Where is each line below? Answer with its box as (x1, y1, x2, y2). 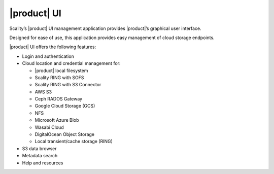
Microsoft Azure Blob (35, 117, 79, 123)
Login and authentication (22, 53, 75, 59)
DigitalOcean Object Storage (35, 131, 95, 137)
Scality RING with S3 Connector (35, 82, 101, 88)
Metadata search (22, 153, 58, 159)
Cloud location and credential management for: (22, 60, 121, 66)
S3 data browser (22, 145, 57, 152)
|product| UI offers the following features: (9, 44, 96, 50)
